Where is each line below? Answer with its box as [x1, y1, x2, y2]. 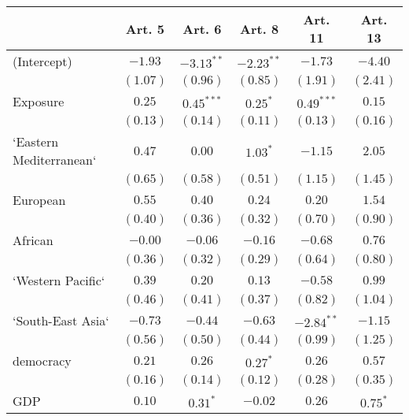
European [13, 191, 66, 209]
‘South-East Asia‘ [13, 311, 109, 329]
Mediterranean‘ [13, 151, 97, 169]
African [13, 231, 53, 249]
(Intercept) [13, 52, 72, 70]
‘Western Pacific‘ [13, 271, 105, 289]
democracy [13, 351, 72, 370]
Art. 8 [240, 19, 279, 38]
